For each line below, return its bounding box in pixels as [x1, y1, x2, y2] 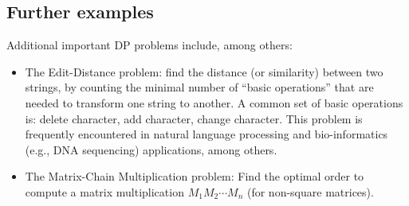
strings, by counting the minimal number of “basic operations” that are [25, 79, 374, 95]
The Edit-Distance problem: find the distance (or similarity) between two [25, 63, 383, 80]
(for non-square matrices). [246, 183, 374, 200]
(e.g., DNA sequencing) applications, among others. [25, 141, 277, 157]
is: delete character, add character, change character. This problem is [25, 110, 363, 126]
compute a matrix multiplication [25, 183, 184, 200]
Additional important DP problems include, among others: [6, 37, 293, 53]
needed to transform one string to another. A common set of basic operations [25, 94, 403, 111]
